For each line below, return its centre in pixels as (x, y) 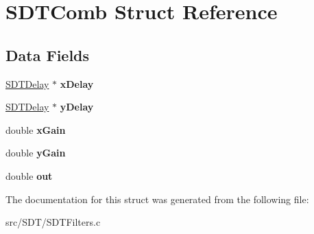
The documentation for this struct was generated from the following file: (157, 199)
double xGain (36, 129)
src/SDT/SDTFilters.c (53, 222)
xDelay (77, 83)
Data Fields (48, 55)
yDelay (77, 107)
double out (29, 175)
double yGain (36, 153)
